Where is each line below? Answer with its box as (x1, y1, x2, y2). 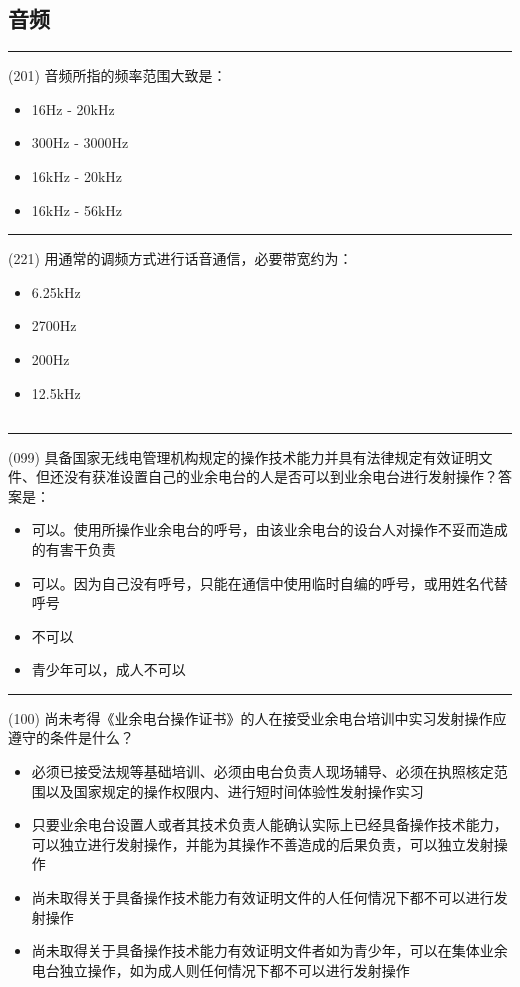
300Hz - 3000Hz (31, 132, 129, 153)
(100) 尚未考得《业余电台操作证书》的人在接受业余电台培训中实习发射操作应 (8, 707, 507, 728)
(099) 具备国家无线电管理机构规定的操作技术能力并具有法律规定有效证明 (8, 446, 479, 467)
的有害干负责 (31, 538, 116, 559)
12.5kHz (31, 382, 81, 403)
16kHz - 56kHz (31, 199, 122, 220)
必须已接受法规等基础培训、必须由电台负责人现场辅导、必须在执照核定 (31, 761, 494, 782)
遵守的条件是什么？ (8, 727, 134, 748)
